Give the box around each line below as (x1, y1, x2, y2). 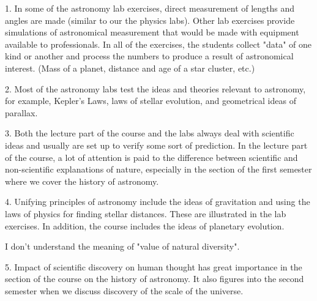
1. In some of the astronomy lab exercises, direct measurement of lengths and (5, 2, 295, 14)
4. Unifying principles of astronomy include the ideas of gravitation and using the (5, 195, 310, 208)
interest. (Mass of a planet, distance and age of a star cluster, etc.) (5, 61, 255, 74)
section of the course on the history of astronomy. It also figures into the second (5, 272, 304, 285)
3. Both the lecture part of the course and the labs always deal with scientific (5, 127, 294, 139)
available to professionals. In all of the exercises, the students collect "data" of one (5, 37, 312, 50)
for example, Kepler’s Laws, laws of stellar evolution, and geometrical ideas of (5, 94, 296, 107)
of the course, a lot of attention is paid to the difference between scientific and (5, 150, 298, 163)
